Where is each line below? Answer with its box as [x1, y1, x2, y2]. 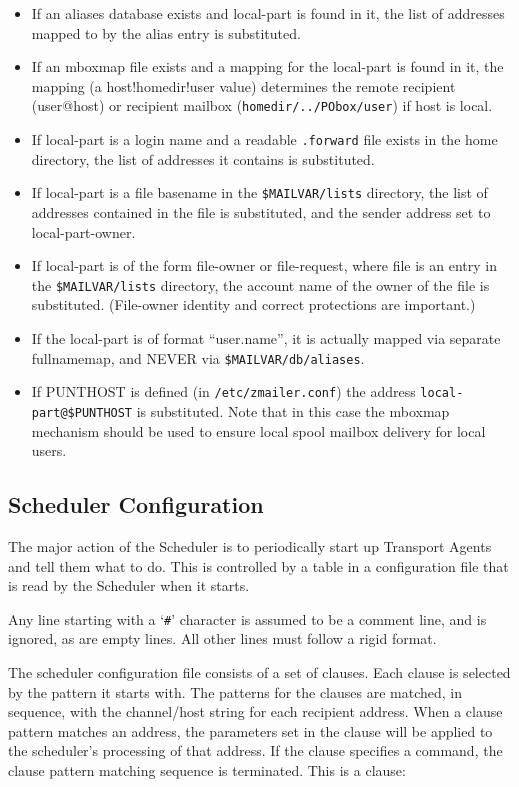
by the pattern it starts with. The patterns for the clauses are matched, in [8, 681, 463, 702]
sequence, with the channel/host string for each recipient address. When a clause [8, 701, 503, 722]
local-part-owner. [31, 221, 136, 242]
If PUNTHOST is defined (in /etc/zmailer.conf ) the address [31, 381, 416, 402]
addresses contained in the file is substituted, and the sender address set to [31, 201, 491, 222]
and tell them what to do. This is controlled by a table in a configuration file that [8, 555, 509, 576]
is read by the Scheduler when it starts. [8, 575, 250, 596]
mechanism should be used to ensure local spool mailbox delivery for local [31, 420, 486, 441]
